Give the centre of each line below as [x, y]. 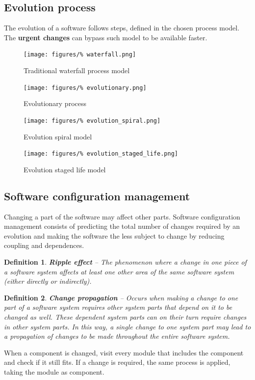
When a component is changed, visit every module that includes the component [124, 352]
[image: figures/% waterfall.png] [80, 55]
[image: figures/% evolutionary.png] [85, 88]
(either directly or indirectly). [48, 281]
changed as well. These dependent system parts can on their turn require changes [125, 316]
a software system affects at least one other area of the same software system [119, 271]
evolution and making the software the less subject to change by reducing [114, 235]
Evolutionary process [55, 103]
